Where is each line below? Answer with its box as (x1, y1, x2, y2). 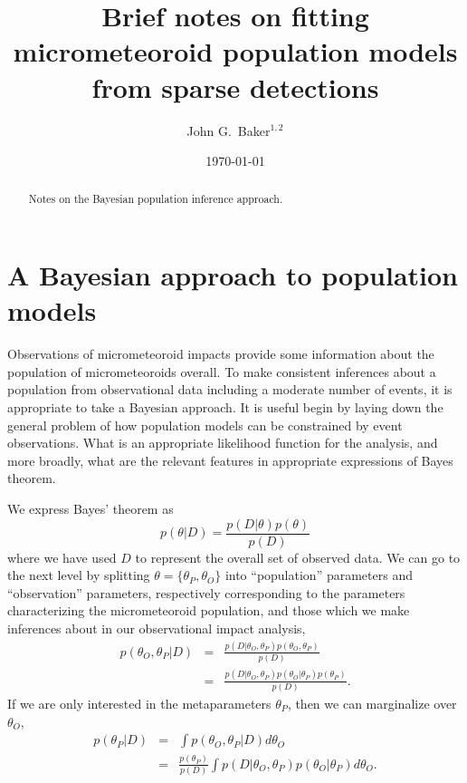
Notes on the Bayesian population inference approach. (28, 191, 283, 207)
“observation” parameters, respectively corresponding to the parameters (7, 583, 405, 602)
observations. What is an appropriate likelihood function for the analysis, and (7, 433, 438, 452)
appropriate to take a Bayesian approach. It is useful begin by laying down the (7, 398, 443, 417)
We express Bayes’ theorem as (7, 499, 174, 518)
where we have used (7, 547, 117, 566)
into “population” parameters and (224, 565, 413, 585)
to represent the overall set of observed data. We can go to (135, 547, 461, 566)
